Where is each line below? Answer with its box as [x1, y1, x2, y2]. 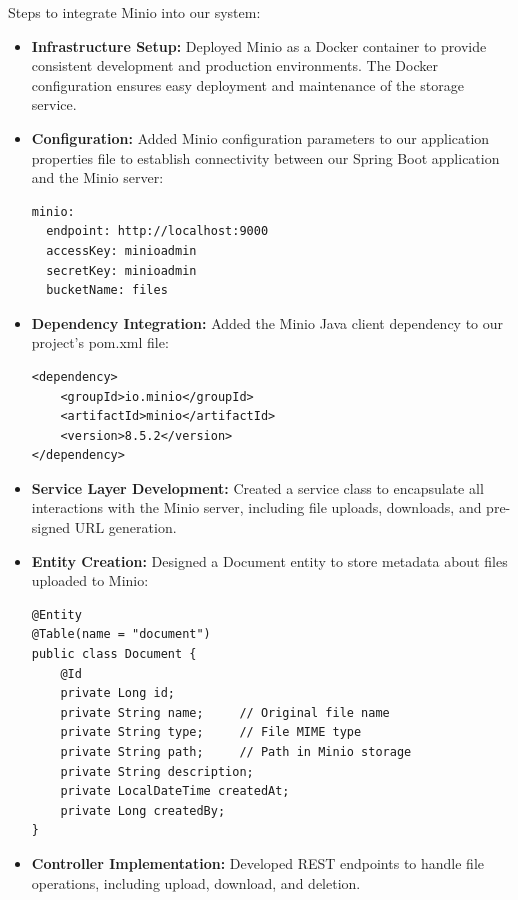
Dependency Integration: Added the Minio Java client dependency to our [31, 312, 504, 333]
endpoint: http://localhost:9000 [46, 224, 269, 239]
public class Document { [31, 647, 197, 662]
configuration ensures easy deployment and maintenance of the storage [31, 74, 464, 95]
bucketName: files [46, 283, 168, 298]
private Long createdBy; [60, 803, 226, 818]
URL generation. [74, 517, 177, 538]
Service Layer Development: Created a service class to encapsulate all [31, 477, 484, 498]
